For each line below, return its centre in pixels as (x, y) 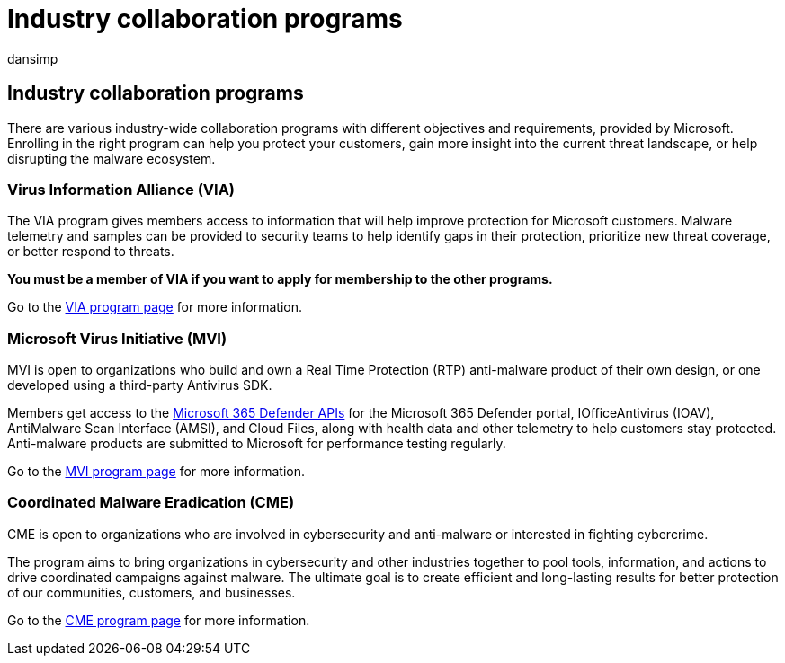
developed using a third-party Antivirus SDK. (140, 385)
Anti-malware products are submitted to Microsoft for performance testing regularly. (257, 444)
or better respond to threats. (91, 252)
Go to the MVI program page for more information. (156, 472)
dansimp (33, 58)
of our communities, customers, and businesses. (152, 592)
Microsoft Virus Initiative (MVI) (117, 338)
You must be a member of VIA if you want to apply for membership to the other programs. (280, 279)
